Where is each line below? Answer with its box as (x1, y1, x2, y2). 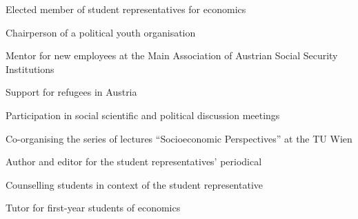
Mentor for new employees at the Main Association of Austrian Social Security (6, 48, 338, 63)
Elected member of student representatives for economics (6, 2, 246, 16)
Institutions (6, 61, 54, 76)
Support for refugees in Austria (6, 85, 137, 99)
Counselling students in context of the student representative (6, 177, 263, 191)
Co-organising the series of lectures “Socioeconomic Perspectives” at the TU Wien (6, 131, 352, 145)
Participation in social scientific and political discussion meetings (6, 107, 280, 122)
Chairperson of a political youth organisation (6, 25, 196, 39)
